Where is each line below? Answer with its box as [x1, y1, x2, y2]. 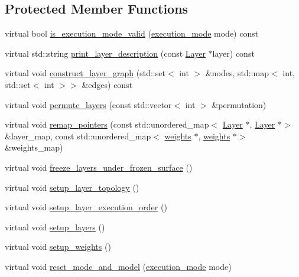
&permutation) [212, 98, 266, 110]
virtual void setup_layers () [5, 220, 105, 233]
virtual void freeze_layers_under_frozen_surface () [5, 161, 193, 173]
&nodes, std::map [205, 67, 269, 79]
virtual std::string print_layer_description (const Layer [5, 47, 206, 59]
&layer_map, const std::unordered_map [5, 129, 151, 142]
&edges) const [82, 78, 133, 90]
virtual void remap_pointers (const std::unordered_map [5, 118, 209, 131]
